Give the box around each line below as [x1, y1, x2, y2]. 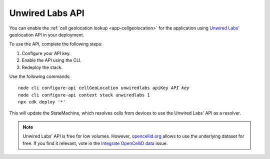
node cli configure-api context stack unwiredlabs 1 [18, 92, 150, 97]
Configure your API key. [21, 50, 71, 56]
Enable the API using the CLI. [21, 57, 82, 63]
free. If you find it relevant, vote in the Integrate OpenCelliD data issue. [22, 140, 168, 146]
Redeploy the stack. [21, 64, 63, 70]
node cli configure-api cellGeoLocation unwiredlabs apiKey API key [18, 85, 189, 91]
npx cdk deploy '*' [18, 99, 66, 105]
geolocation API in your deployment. [9, 31, 84, 37]
